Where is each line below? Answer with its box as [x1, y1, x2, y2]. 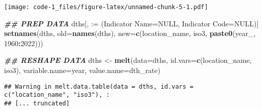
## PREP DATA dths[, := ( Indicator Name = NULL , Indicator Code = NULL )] [4, 18, 259, 28]
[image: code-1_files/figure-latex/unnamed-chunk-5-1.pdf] [4, 4, 208, 11]
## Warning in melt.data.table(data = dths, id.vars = [4, 83, 194, 90]
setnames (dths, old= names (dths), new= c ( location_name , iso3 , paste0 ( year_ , [4, 28, 256, 39]
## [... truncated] [4, 99, 70, 107]
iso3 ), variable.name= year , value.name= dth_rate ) [4, 65, 161, 76]
